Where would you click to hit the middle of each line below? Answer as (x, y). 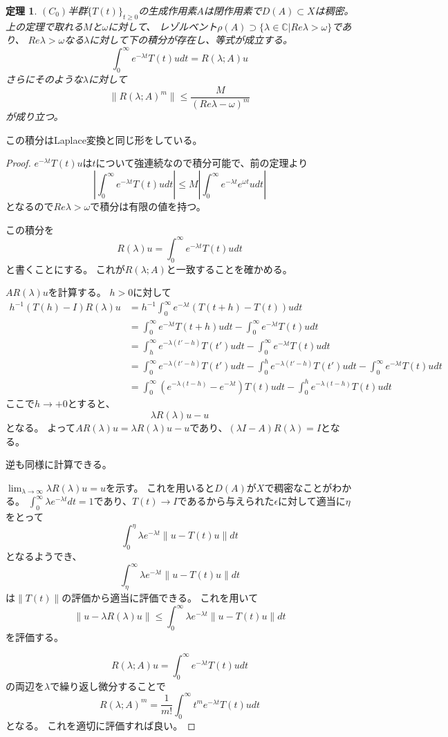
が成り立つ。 (35, 116)
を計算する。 (77, 292)
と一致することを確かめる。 (229, 269)
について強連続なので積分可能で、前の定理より (202, 163)
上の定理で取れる (44, 26)
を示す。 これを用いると (160, 487)
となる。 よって (41, 427)
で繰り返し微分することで (108, 685)
